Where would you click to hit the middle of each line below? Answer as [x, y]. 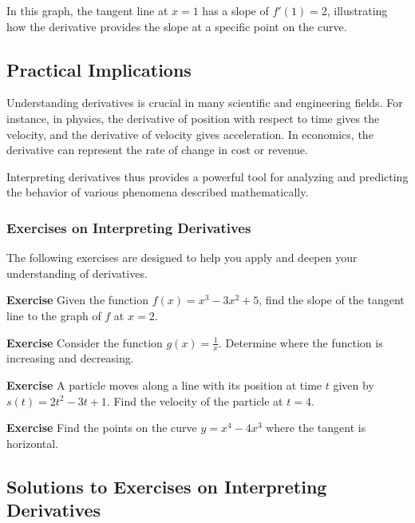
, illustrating [357, 10]
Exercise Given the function [77, 300]
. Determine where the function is [300, 342]
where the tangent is [316, 428]
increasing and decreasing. [70, 358]
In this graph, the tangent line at [87, 10]
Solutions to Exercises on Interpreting [167, 486]
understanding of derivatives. [77, 273]
